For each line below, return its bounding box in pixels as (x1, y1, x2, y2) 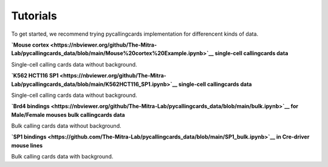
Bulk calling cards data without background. (11, 122, 121, 129)
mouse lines (11, 142, 43, 149)
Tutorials (11, 9, 57, 22)
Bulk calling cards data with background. (11, 153, 114, 160)
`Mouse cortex (11, 41, 49, 48)
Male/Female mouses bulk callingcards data (11, 111, 125, 118)
